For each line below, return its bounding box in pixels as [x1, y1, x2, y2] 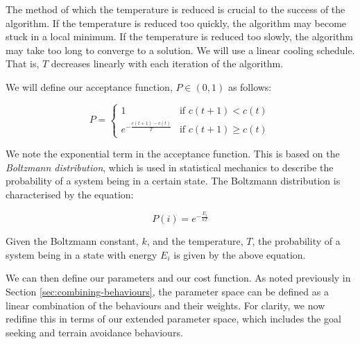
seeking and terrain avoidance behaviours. [6, 325, 183, 339]
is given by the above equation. [173, 247, 306, 261]
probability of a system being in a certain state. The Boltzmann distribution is [6, 173, 341, 188]
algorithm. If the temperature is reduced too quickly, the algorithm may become [6, 15, 347, 30]
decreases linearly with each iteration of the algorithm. [51, 56, 284, 71]
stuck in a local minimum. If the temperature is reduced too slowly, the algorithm [6, 29, 353, 44]
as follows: [228, 79, 272, 94]
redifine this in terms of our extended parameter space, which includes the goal [6, 311, 341, 326]
